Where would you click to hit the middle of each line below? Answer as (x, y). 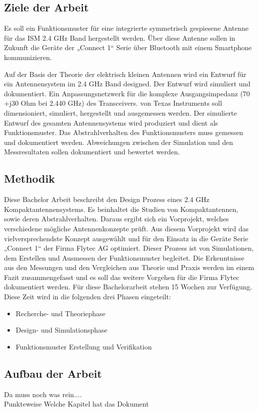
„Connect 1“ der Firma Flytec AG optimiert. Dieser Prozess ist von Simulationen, (129, 248)
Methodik (30, 178)
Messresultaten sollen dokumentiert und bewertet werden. (92, 152)
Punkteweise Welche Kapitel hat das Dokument (77, 404)
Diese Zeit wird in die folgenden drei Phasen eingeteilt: (87, 297)
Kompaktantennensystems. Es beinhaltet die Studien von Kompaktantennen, (121, 209)
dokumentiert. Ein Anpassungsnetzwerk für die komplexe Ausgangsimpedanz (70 (127, 93)
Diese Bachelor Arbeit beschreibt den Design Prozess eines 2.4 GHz (107, 199)
